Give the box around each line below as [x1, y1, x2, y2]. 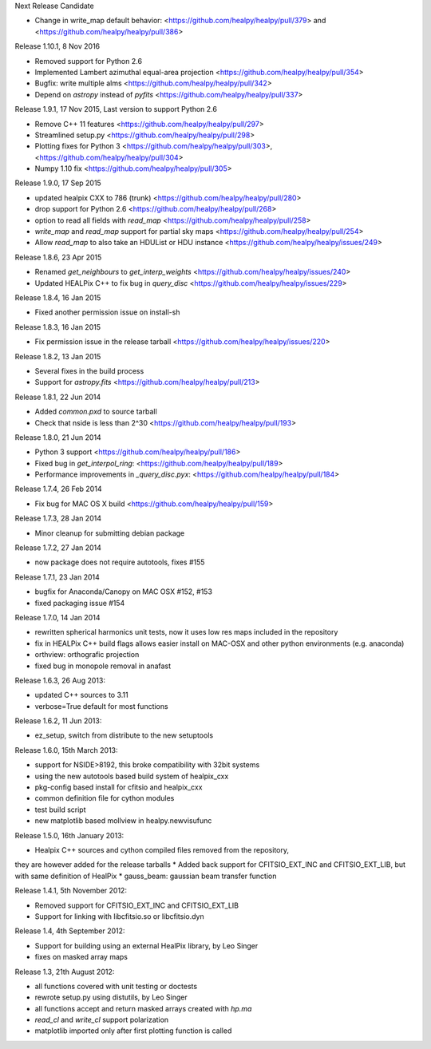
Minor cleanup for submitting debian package [34, 528, 185, 538]
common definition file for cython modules [34, 794, 175, 803]
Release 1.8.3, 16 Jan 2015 [14, 322, 101, 331]
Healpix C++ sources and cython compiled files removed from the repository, [34, 845, 289, 854]
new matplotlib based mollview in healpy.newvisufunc [34, 816, 212, 825]
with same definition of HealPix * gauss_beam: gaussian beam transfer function [14, 871, 277, 881]
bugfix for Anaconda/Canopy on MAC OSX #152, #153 [34, 587, 213, 596]
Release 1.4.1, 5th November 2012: [14, 886, 128, 896]
